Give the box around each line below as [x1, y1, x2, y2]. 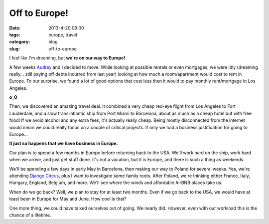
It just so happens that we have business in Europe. [9, 140, 118, 147]
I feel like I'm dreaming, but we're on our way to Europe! [9, 55, 126, 61]
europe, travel [48, 31, 77, 37]
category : [9, 39, 30, 45]
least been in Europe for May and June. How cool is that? [9, 196, 127, 202]
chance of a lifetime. [9, 212, 51, 218]
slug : [9, 45, 20, 52]
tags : [9, 31, 20, 37]
